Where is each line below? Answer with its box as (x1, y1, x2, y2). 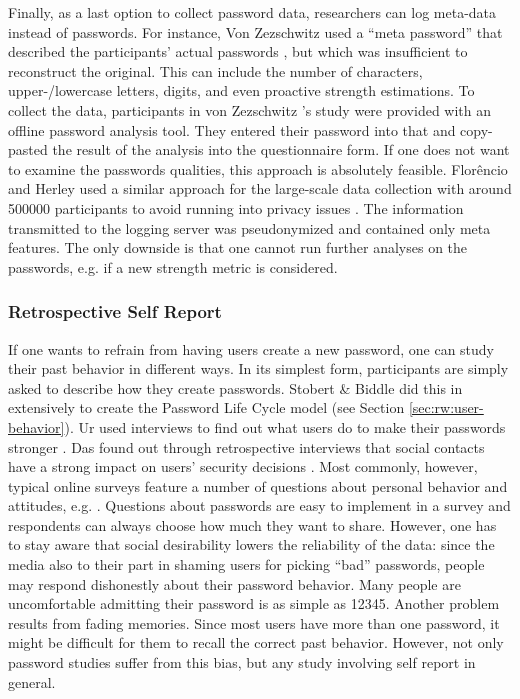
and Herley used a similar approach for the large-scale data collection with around (8, 178, 512, 199)
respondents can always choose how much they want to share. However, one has (8, 514, 497, 535)
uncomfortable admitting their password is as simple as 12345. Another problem (8, 593, 500, 614)
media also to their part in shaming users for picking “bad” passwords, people (8, 554, 485, 575)
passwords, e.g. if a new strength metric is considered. (8, 256, 338, 277)
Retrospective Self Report (8, 299, 222, 324)
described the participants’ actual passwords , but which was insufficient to (8, 41, 468, 62)
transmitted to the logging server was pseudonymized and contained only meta (8, 217, 491, 238)
